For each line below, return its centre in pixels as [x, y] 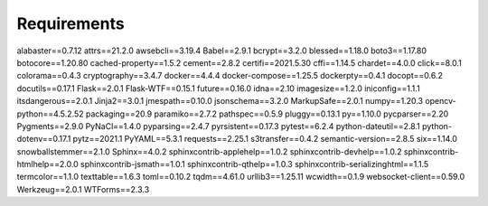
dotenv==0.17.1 [44, 139]
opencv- [441, 101]
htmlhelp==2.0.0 [47, 164]
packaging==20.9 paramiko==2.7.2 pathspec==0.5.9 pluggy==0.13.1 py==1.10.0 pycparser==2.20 [267, 114]
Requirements [71, 23]
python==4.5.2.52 [51, 114]
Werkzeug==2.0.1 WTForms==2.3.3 [83, 189]
